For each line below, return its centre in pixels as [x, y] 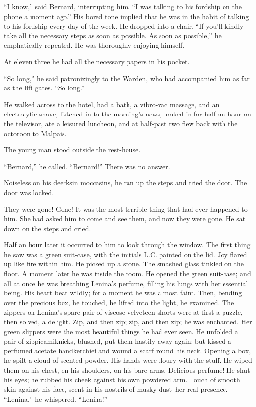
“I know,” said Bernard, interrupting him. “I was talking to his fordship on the [123, 6]
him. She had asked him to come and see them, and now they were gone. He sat [125, 218]
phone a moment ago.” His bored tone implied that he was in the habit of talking [127, 16]
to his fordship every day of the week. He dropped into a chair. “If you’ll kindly [124, 26]
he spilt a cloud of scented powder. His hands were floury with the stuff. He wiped [128, 360]
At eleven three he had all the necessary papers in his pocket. [97, 61]
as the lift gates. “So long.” [44, 88]
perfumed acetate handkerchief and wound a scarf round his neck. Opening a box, [128, 350]
